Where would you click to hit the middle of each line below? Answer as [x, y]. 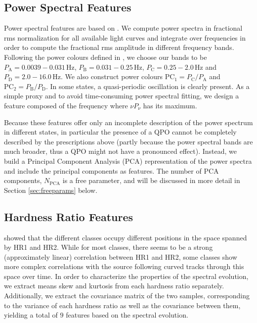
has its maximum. [170, 105]
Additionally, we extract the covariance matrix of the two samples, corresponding [127, 296]
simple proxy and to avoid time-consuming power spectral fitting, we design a [122, 96]
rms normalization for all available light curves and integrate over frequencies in [125, 37]
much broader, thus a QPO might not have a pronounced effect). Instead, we [121, 151]
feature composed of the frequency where [66, 105]
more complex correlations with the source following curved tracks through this [124, 266]
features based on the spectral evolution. [127, 315]
